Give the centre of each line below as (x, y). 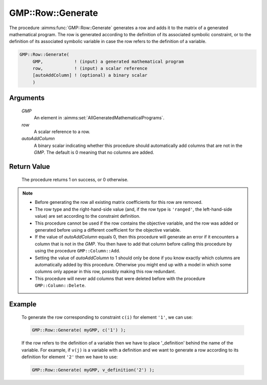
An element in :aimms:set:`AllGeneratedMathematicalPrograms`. (99, 118)
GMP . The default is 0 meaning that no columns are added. (94, 152)
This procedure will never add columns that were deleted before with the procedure (120, 278)
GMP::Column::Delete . (60, 286)
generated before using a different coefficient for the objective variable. (108, 230)
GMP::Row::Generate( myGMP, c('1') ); (79, 330)
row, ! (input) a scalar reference (90, 69)
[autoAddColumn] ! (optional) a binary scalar (90, 75)
